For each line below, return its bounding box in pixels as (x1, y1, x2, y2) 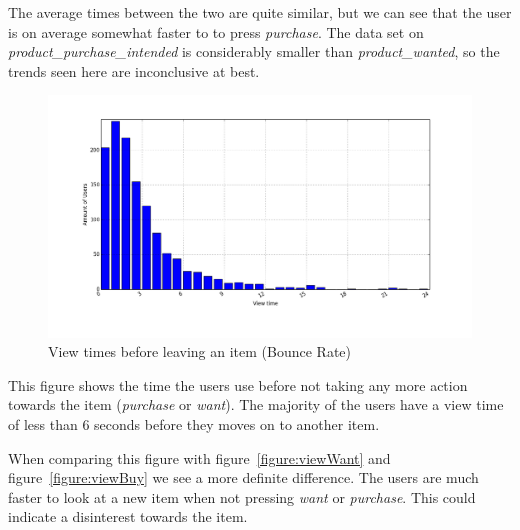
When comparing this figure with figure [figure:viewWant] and (8, 447, 391, 468)
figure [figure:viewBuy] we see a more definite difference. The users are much (8, 467, 479, 488)
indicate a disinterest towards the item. (8, 506, 248, 527)
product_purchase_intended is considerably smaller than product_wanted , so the (8, 41, 500, 62)
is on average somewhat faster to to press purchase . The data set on (8, 21, 424, 42)
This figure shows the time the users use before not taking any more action (8, 374, 468, 395)
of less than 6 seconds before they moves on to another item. (8, 413, 380, 434)
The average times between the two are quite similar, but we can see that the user (8, 2, 512, 22)
